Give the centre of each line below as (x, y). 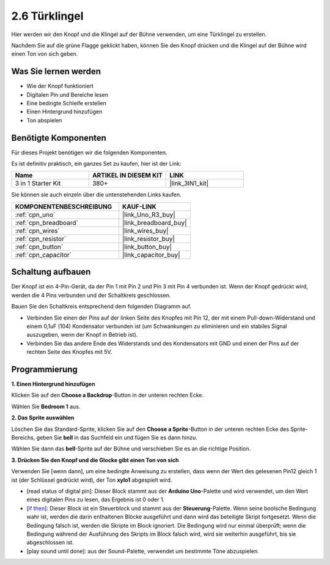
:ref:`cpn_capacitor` (43, 255)
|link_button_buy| (147, 247)
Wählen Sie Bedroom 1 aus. (46, 406)
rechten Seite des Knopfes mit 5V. (69, 352)
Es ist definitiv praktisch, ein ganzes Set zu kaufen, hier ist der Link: (96, 164)
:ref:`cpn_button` (39, 247)
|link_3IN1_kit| (189, 184)
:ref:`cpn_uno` (35, 214)
